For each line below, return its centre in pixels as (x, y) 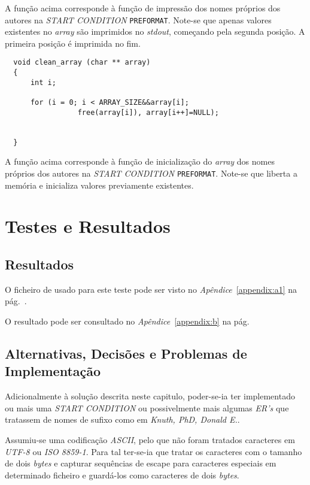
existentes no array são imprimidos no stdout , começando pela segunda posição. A (155, 31)
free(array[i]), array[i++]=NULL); (148, 112)
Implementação (53, 371)
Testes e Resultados (88, 226)
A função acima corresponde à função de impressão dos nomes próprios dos (143, 8)
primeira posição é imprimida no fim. (73, 43)
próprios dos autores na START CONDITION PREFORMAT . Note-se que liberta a (151, 173)
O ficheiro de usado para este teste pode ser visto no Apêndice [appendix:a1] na (151, 289)
